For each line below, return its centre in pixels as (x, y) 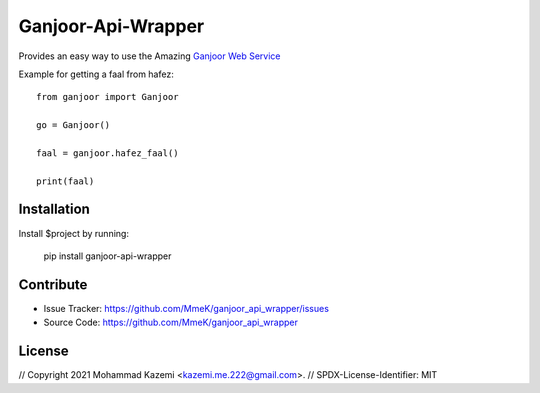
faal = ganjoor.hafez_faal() (107, 153)
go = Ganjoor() (73, 125)
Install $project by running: (74, 233)
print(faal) (65, 181)
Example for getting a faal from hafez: (96, 74)
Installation (54, 209)
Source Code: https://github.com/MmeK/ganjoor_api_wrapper (171, 322)
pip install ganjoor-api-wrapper (107, 256)
